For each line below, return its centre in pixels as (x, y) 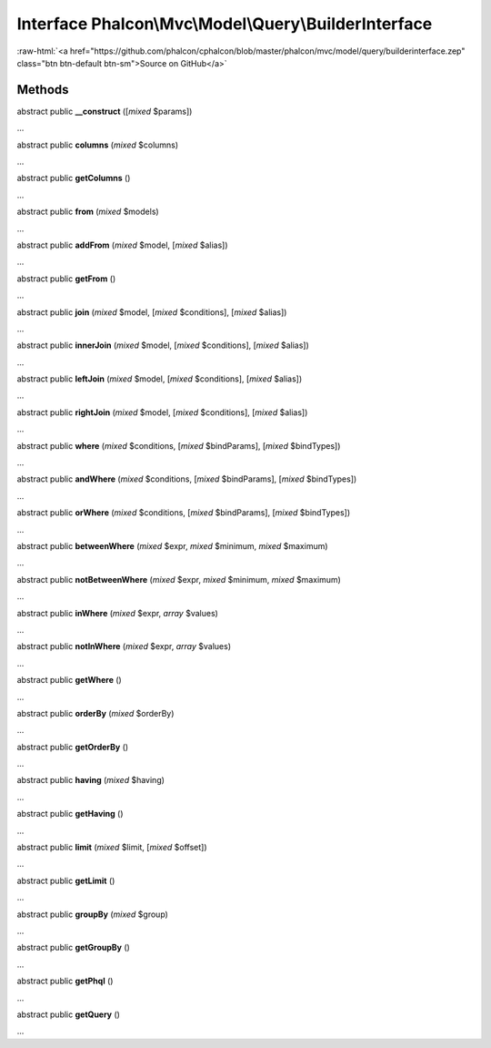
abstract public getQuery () (68, 1014)
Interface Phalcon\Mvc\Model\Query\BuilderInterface (225, 24)
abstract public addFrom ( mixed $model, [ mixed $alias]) (122, 245)
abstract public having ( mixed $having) (91, 780)
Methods (43, 90)
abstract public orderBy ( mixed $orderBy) (95, 713)
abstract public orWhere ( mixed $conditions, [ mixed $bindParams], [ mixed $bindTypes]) (183, 513)
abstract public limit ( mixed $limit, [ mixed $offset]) (112, 848)
